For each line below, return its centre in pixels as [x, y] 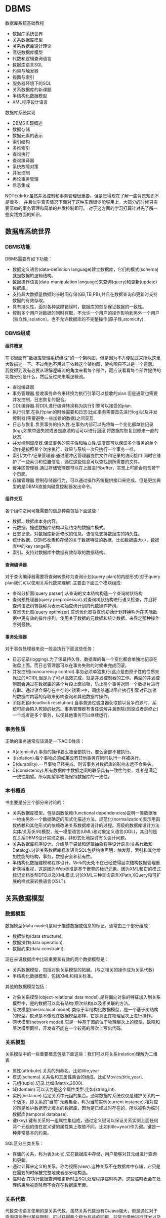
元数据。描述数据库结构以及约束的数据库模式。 [60, 527]
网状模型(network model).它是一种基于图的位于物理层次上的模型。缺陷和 [86, 1022]
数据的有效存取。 [30, 300]
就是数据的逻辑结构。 [34, 275]
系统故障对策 [25, 166]
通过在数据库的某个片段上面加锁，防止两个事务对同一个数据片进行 [92, 684]
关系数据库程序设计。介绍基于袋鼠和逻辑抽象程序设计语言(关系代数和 [82, 844]
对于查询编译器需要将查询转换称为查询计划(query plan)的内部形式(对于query [83, 576]
